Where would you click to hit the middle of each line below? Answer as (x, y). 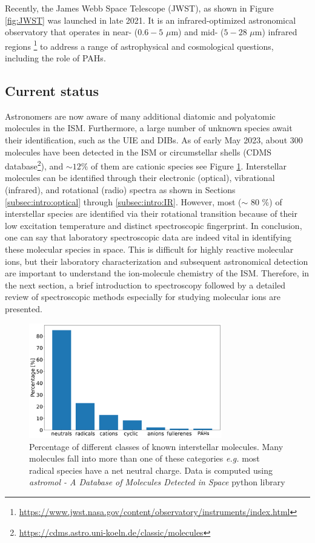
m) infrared (276, 32)
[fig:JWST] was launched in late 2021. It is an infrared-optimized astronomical (151, 20)
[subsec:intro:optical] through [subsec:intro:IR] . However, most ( (123, 201)
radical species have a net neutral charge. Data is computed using (151, 470)
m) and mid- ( (197, 32)
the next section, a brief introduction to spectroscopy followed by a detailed (145, 285)
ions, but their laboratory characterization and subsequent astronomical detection (157, 261)
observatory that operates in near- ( (71, 32)
